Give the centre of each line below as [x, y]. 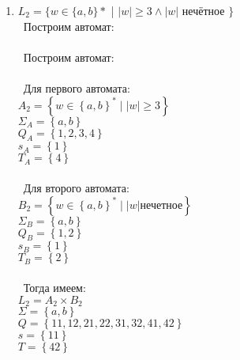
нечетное [161, 205]
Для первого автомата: [77, 87]
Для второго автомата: [76, 187]
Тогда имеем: [54, 287]
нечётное [203, 10]
